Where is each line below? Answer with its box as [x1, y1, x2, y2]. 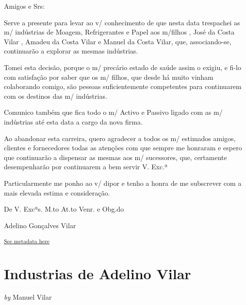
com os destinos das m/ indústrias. [4, 90, 107, 101]
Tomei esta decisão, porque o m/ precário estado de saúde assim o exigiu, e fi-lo [4, 62, 241, 72]
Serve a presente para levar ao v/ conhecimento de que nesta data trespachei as [4, 17, 240, 27]
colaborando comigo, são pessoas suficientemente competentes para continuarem [4, 81, 242, 91]
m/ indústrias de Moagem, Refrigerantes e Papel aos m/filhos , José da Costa [4, 27, 235, 37]
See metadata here [4, 237, 49, 245]
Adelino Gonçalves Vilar [4, 220, 76, 230]
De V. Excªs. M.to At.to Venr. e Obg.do [4, 204, 124, 214]
